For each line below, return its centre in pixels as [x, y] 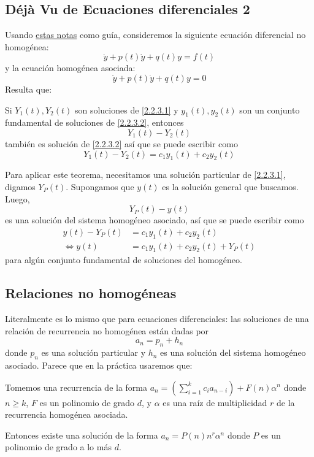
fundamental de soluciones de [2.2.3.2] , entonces [94, 122]
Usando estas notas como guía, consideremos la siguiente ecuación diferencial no [155, 35]
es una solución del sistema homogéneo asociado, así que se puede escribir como [155, 220]
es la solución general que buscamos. [230, 186]
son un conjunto [270, 109]
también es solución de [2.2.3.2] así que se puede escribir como [121, 143]
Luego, [17, 198]
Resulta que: [29, 89]
